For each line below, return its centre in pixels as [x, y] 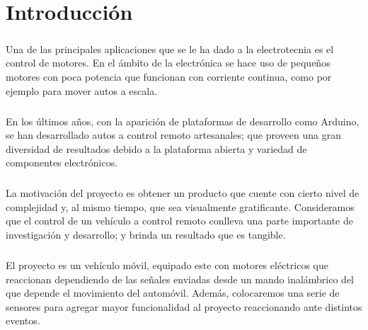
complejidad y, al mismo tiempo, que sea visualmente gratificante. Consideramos [180, 206]
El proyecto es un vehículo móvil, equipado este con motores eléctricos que [167, 265]
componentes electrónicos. [62, 163]
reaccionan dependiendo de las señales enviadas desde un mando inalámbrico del [180, 279]
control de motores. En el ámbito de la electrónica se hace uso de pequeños [168, 63]
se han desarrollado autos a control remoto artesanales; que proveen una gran [173, 135]
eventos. [23, 320]
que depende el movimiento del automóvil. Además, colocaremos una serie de [173, 293]
